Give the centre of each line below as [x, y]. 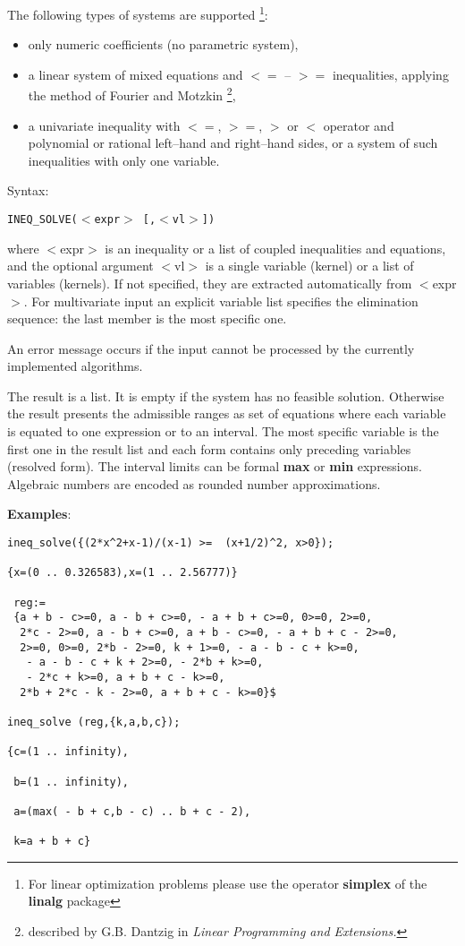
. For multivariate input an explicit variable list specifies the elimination [221, 301]
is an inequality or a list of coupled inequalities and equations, [275, 248]
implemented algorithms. [75, 366]
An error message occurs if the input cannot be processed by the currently [211, 348]
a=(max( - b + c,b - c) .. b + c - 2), [132, 811]
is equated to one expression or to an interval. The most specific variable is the [223, 431]
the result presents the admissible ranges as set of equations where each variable [227, 413]
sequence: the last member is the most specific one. [147, 318]
